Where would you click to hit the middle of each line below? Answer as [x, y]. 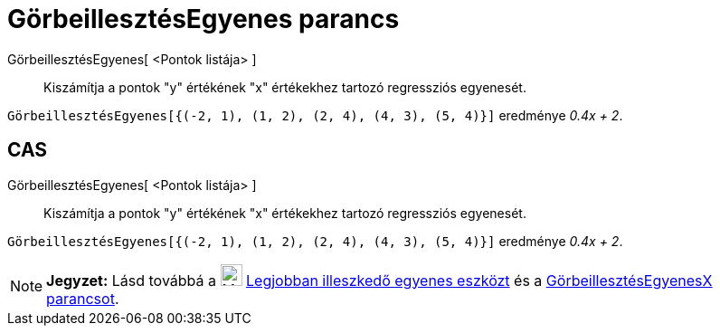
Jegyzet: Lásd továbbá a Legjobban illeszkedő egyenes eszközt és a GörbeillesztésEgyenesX [379, 280]
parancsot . [83, 298]
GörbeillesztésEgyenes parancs [204, 19]
